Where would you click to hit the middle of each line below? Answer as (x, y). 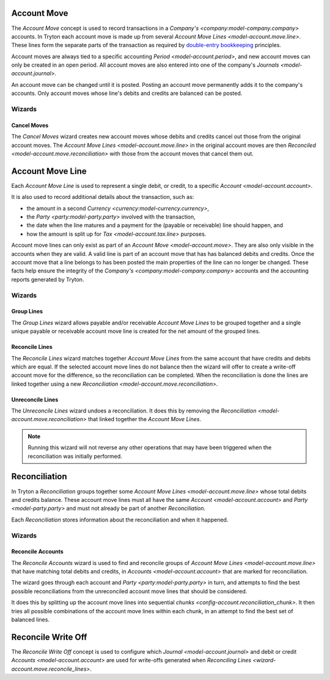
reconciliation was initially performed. (75, 456)
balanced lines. (31, 620)
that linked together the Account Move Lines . (145, 419)
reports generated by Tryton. (48, 279)
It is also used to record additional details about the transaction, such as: (103, 197)
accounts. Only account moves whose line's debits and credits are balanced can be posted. (127, 93)
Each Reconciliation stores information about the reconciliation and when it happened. (120, 520)
